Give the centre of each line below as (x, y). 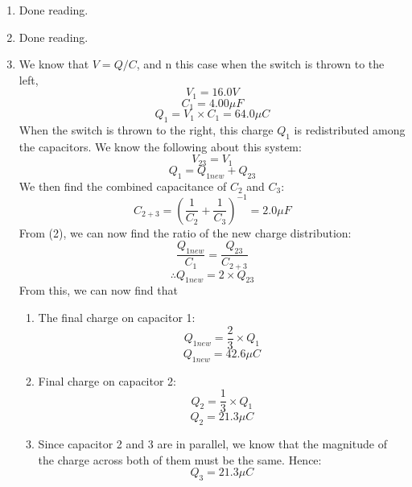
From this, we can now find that (98, 290)
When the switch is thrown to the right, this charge (146, 130)
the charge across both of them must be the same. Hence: (180, 459)
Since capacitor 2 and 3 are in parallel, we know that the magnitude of (212, 443)
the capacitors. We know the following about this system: (160, 146)
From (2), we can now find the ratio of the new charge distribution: (185, 232)
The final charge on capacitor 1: (117, 318)
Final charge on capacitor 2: (107, 380)
